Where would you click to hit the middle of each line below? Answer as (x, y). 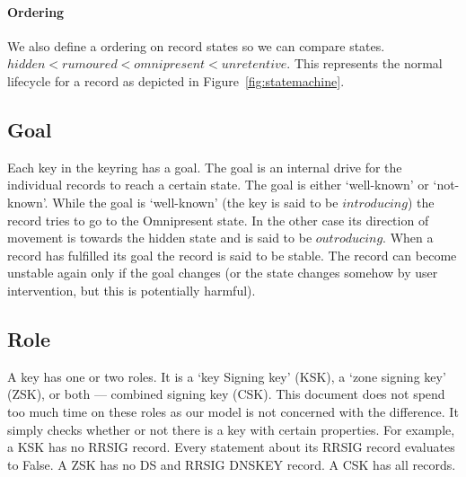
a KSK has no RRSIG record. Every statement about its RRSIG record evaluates (231, 447)
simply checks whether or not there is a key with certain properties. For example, (231, 429)
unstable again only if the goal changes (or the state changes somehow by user (223, 273)
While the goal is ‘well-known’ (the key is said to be (195, 202)
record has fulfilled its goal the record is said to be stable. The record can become (232, 255)
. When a (408, 238)
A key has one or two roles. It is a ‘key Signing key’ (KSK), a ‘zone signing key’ (227, 376)
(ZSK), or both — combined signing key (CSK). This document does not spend (226, 394)
